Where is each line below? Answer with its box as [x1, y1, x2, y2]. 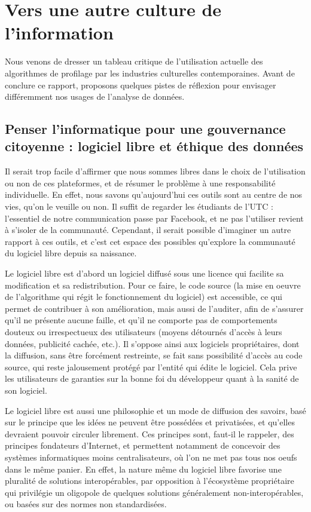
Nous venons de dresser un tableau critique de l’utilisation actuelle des [5, 55, 263, 68]
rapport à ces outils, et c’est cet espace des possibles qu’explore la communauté [5, 235, 295, 247]
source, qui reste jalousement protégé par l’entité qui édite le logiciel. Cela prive [5, 360, 297, 373]
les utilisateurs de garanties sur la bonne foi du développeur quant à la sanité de [5, 372, 299, 385]
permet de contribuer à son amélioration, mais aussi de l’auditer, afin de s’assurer [5, 302, 304, 314]
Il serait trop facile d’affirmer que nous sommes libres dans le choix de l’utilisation [5, 165, 306, 177]
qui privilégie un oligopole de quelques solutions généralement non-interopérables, [5, 486, 304, 498]
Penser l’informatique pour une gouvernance [5, 119, 286, 138]
